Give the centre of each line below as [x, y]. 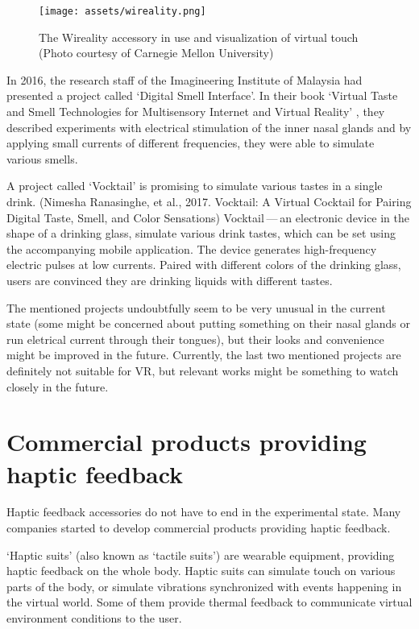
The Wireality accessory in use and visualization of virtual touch [199, 37]
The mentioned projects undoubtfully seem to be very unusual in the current [196, 307]
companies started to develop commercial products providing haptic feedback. [199, 528]
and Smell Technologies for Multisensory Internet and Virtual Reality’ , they [196, 112]
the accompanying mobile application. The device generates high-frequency [192, 248]
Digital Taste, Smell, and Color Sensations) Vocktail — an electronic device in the [208, 217]
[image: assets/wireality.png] [122, 11]
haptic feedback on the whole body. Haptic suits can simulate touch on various [201, 571]
